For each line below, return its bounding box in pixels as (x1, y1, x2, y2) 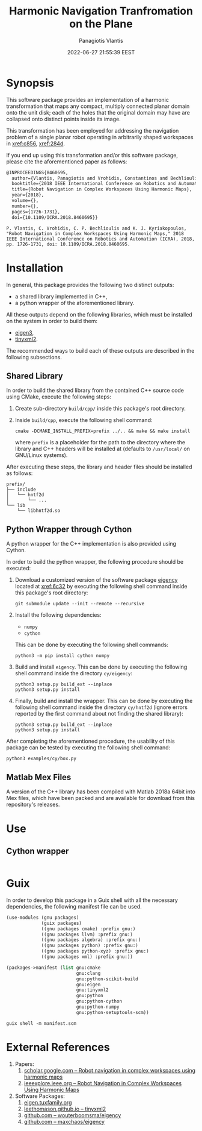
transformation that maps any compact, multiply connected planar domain (6, 102, 190, 110)
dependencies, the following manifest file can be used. (6, 903, 142, 910)
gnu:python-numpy (76, 1004, 120, 1010)
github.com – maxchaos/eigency (23, 1118, 105, 1125)
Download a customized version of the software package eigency (14, 576, 178, 584)
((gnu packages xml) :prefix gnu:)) (41, 954, 133, 960)
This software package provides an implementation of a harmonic (6, 96, 170, 103)
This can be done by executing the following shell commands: (14, 641, 168, 649)
